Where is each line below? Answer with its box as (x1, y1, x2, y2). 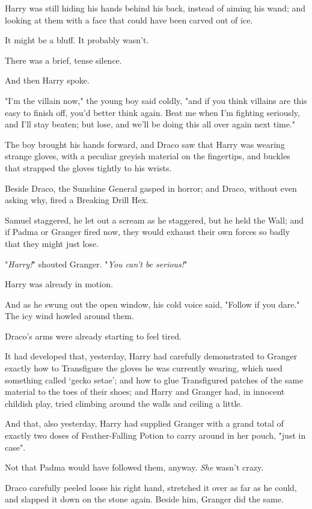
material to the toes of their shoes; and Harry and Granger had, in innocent (5, 385, 285, 398)
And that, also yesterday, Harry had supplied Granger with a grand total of (5, 417, 284, 430)
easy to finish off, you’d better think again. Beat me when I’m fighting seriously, (5, 106, 300, 118)
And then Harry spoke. (5, 74, 90, 87)
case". (5, 440, 26, 453)
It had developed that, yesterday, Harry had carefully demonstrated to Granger (5, 350, 298, 362)
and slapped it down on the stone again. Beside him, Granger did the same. (5, 493, 284, 505)
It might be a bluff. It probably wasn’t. (5, 34, 149, 46)
